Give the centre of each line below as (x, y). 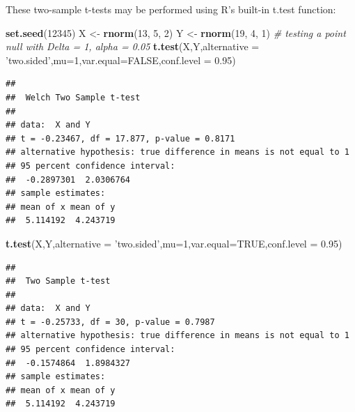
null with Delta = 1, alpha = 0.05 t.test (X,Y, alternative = (133, 46)
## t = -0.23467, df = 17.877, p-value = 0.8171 (120, 138)
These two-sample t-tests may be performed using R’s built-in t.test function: (171, 9)
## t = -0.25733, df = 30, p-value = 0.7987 (110, 322)
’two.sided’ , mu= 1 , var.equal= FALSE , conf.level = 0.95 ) (121, 60)
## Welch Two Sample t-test (73, 97)
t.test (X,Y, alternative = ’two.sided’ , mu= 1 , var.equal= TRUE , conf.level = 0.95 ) (174, 243)
